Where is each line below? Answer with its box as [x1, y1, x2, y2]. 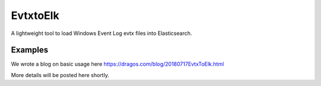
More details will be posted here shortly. [11, 71, 109, 78]
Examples [11, 45, 49, 55]
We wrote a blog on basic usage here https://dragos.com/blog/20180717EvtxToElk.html [11, 60, 224, 68]
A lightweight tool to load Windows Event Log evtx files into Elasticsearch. [11, 30, 193, 37]
